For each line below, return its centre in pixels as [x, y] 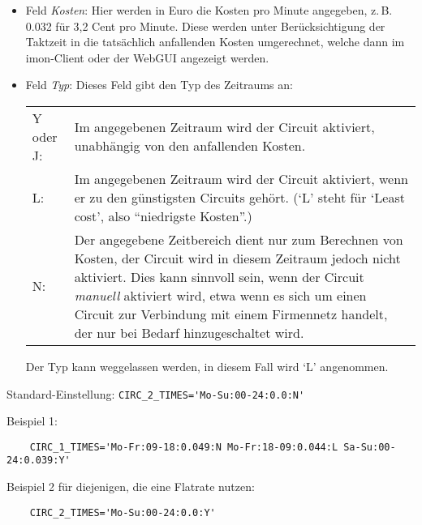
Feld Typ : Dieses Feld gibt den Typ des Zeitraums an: [159, 85]
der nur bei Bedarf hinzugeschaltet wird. [189, 332]
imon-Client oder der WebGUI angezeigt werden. [147, 57]
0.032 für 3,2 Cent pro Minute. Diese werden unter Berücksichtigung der [205, 26]
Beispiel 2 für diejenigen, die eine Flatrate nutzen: [131, 487]
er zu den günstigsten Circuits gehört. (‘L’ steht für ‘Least [239, 197]
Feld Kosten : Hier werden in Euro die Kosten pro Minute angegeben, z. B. [209, 10]
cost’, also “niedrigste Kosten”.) [163, 216]
